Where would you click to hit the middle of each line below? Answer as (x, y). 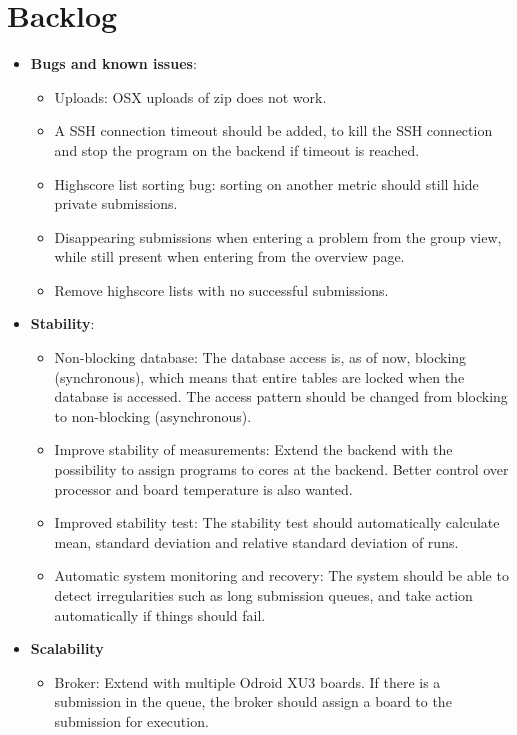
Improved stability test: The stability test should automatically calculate (277, 522)
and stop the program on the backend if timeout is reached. (237, 149)
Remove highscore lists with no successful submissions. (221, 289)
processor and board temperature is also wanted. (203, 488)
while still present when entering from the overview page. (229, 256)
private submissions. (116, 203)
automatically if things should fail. (160, 614)
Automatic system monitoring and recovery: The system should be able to (281, 575)
